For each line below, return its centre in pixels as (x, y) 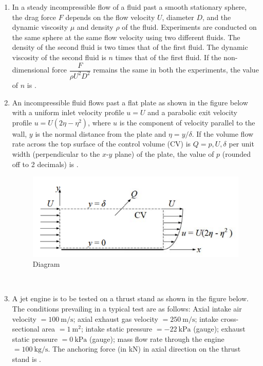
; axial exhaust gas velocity (116, 318)
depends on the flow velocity (110, 17)
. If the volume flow (223, 133)
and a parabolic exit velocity (192, 112)
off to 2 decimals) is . (45, 164)
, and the (217, 17)
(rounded (237, 153)
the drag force (34, 17)
